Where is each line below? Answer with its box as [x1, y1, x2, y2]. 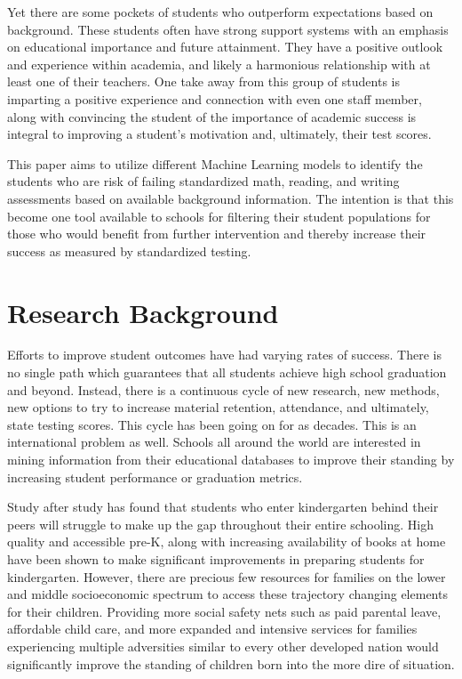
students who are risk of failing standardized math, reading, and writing [7, 172, 400, 190]
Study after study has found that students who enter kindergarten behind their [7, 497, 439, 516]
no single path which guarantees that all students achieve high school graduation [7, 363, 447, 382]
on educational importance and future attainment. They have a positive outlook [7, 37, 443, 56]
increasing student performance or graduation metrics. [7, 467, 303, 486]
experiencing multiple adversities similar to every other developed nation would [7, 636, 439, 655]
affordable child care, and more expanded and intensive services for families [7, 619, 418, 638]
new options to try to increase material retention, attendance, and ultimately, [7, 398, 429, 416]
